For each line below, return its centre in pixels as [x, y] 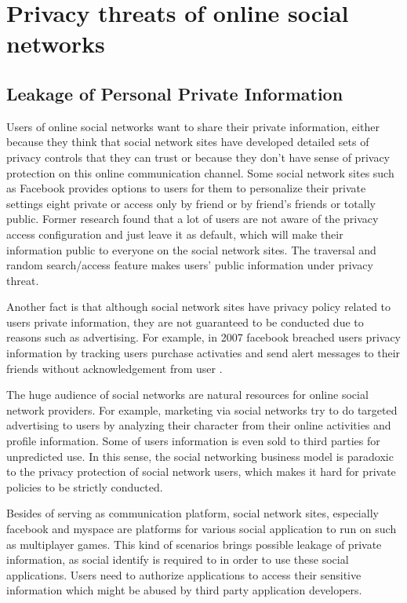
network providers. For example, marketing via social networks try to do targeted [202, 409]
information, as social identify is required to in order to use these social [178, 559]
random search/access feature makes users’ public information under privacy [190, 265]
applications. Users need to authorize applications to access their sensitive [184, 574]
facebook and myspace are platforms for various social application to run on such [202, 529]
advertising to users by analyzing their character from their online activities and [199, 425]
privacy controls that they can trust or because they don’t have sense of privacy [198, 157]
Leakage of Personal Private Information [175, 93]
